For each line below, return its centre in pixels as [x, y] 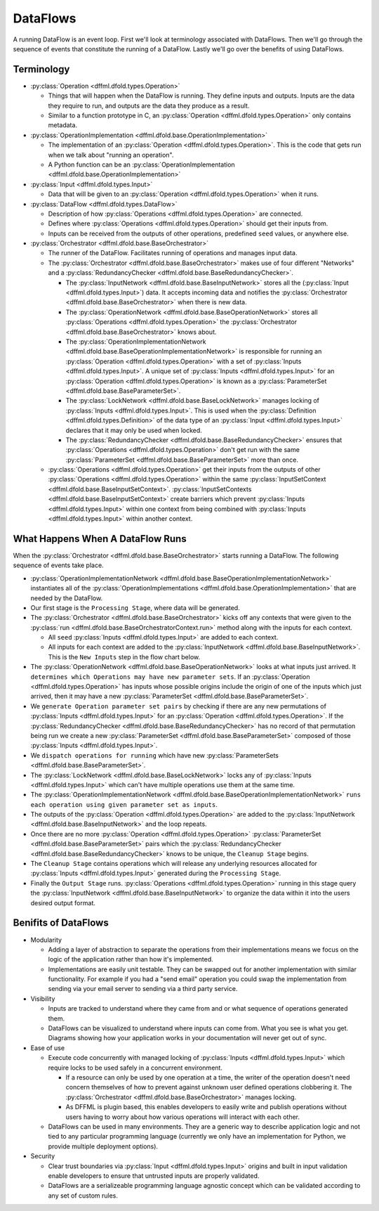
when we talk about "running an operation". [111, 155]
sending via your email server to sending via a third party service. [143, 989]
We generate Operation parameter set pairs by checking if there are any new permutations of [178, 706]
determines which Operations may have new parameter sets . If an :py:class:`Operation [170, 676]
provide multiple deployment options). [103, 1146]
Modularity [46, 940]
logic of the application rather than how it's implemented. [131, 959]
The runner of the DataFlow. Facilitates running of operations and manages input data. [173, 253]
